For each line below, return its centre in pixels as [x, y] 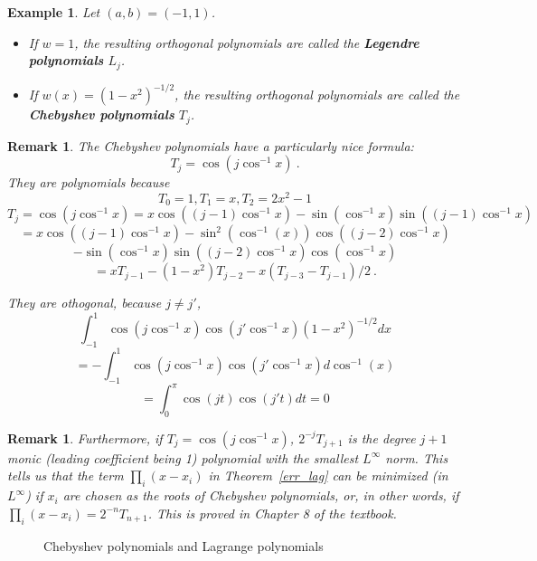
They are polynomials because [89, 182]
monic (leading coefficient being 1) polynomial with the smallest [183, 457]
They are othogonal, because [85, 303]
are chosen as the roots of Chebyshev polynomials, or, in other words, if [261, 495]
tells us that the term [66, 475]
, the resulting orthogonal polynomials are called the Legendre [247, 42]
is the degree [382, 437]
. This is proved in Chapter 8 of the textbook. [272, 513]
